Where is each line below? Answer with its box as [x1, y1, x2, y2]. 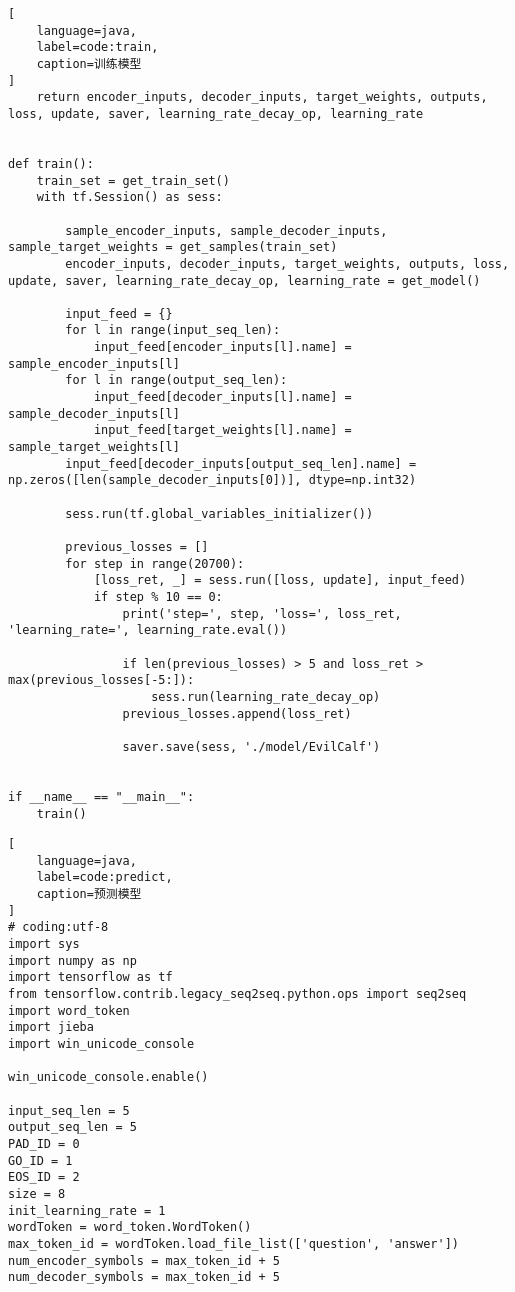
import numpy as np [8, 953, 137, 968]
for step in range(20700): [65, 556, 245, 571]
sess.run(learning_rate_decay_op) [151, 689, 381, 704]
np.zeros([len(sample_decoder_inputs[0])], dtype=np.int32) [8, 473, 417, 488]
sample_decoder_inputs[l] [8, 406, 180, 421]
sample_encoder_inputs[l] [8, 356, 180, 371]
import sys [8, 937, 80, 952]
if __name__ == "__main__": [8, 789, 195, 804]
